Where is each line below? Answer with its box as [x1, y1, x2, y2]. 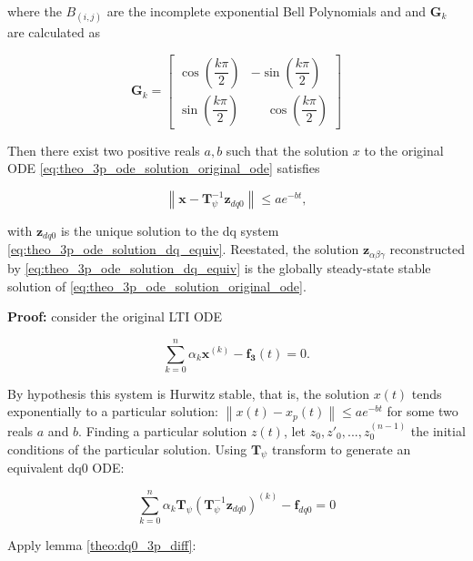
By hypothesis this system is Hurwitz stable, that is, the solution [7, 383, 369, 403]
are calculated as [7, 23, 100, 42]
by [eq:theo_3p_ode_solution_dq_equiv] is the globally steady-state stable [7, 258, 431, 277]
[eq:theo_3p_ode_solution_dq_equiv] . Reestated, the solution [7, 240, 359, 259]
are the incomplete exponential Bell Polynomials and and [106, 2, 427, 20]
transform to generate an [271, 439, 411, 458]
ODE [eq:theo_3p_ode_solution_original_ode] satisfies [7, 158, 320, 178]
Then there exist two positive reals [7, 140, 200, 159]
